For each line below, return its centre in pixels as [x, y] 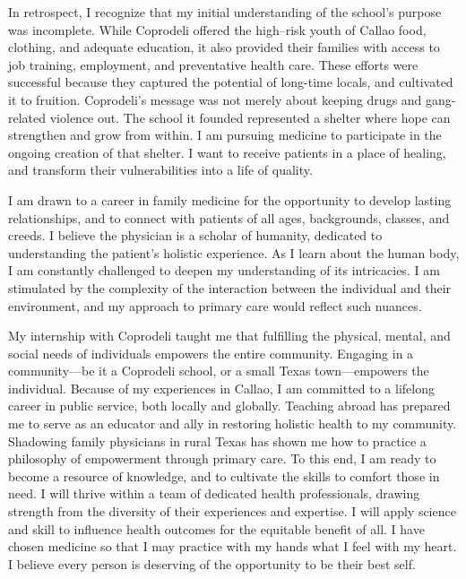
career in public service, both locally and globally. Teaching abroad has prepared [229, 406]
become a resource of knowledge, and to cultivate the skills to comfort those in [224, 475]
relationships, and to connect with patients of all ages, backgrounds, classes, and [229, 217]
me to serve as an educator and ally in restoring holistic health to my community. [233, 423]
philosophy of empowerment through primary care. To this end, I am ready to [222, 458]
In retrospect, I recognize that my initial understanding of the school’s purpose [225, 12]
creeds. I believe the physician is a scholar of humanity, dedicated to [195, 235]
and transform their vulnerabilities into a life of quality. [160, 170]
